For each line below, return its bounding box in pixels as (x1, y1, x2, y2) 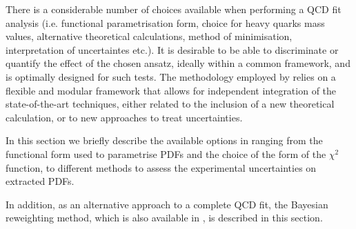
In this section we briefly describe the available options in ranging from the (6, 133, 323, 148)
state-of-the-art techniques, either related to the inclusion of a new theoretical (6, 97, 335, 111)
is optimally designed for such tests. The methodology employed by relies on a (6, 69, 336, 83)
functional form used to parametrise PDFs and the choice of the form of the (6, 146, 326, 161)
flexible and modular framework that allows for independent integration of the (6, 83, 337, 97)
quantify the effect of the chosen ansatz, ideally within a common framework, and (6, 56, 350, 70)
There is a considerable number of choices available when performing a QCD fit (6, 2, 342, 16)
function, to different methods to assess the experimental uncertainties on (6, 160, 317, 175)
